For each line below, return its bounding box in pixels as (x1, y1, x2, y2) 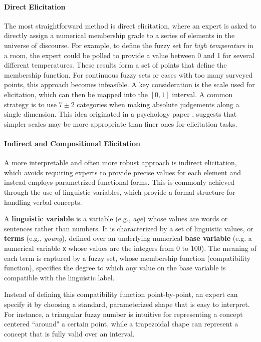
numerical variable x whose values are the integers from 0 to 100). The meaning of (4, 242, 256, 253)
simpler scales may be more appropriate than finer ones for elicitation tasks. (4, 118, 237, 129)
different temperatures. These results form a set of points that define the (4, 60, 227, 70)
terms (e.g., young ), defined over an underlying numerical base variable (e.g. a (4, 233, 252, 243)
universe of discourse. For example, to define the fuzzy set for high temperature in (4, 40, 253, 50)
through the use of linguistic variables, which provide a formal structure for (4, 186, 235, 197)
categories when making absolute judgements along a (77, 99, 239, 109)
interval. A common (172, 89, 233, 99)
